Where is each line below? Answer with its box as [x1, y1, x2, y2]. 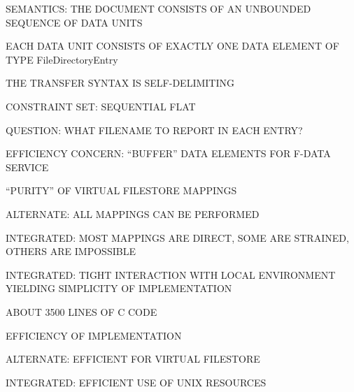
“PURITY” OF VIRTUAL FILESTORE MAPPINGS [6, 183, 237, 198]
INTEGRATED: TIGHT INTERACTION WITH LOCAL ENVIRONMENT [6, 267, 336, 282]
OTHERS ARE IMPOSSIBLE [6, 244, 136, 259]
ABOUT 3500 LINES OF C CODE [6, 304, 157, 319]
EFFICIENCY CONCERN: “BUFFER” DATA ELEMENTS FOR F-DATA [6, 146, 331, 161]
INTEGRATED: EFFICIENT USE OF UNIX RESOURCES [6, 375, 267, 389]
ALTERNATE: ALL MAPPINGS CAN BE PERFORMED [6, 206, 260, 221]
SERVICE [6, 159, 49, 174]
